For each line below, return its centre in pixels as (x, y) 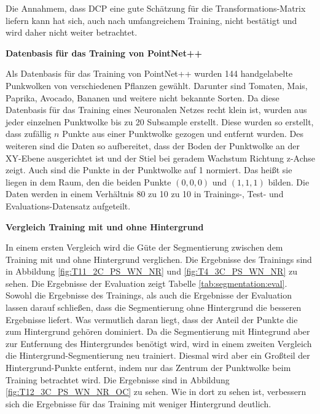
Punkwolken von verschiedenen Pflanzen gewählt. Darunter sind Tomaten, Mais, (157, 85)
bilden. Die (289, 182)
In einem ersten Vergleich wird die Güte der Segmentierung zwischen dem (144, 247)
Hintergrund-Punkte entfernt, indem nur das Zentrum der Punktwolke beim (148, 368)
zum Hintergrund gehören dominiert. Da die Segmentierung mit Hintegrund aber (158, 331)
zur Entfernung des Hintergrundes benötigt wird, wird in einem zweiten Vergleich (159, 343)
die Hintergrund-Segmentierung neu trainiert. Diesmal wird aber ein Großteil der (158, 355)
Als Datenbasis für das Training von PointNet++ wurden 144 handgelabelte (149, 73)
